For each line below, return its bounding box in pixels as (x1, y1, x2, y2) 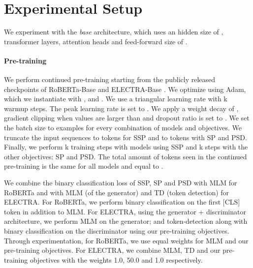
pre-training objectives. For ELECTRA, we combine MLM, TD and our (4, 245, 221, 255)
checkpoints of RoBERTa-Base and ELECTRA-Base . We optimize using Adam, (4, 84, 246, 94)
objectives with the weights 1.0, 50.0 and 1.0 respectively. (30, 254, 203, 265)
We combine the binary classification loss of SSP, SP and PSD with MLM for (4, 178, 237, 188)
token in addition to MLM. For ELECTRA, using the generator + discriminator (4, 206, 246, 216)
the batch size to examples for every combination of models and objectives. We (4, 122, 242, 133)
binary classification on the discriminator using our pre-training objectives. (4, 226, 229, 236)
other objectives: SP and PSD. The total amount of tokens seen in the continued (4, 151, 247, 161)
